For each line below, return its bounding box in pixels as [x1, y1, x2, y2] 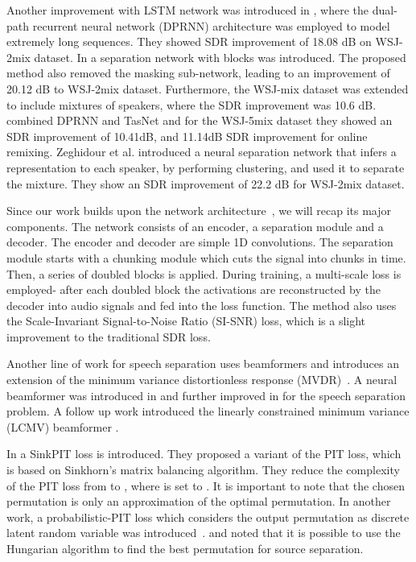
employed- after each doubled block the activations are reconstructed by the [6, 281, 381, 298]
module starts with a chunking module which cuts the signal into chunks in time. [6, 249, 406, 266]
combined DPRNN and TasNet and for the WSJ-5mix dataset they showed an [6, 112, 393, 129]
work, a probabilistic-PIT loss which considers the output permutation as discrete [6, 508, 410, 525]
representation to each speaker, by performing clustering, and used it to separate [6, 159, 405, 176]
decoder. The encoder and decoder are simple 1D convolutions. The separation [6, 233, 393, 250]
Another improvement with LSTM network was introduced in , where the [6, 2, 369, 18]
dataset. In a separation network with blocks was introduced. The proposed [34, 48, 406, 65]
